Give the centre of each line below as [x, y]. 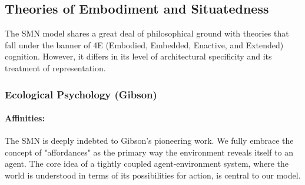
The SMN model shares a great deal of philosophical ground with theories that [147, 33]
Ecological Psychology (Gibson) [81, 94]
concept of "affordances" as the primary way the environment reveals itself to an [149, 152]
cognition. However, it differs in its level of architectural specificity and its [138, 56]
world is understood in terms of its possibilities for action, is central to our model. [153, 175]
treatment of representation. [55, 67]
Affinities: [25, 118]
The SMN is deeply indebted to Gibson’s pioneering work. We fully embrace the [149, 141]
